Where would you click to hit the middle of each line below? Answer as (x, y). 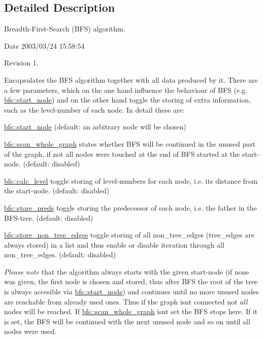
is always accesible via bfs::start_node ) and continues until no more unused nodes (131, 292)
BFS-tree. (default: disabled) (49, 217)
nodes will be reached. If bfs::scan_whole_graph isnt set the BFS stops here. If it (131, 311)
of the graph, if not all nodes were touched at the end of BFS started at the (122, 154)
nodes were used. (30, 331)
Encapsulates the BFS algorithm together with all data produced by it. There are (131, 79)
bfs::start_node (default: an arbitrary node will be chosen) (95, 127)
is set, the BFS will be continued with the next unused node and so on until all (127, 321)
